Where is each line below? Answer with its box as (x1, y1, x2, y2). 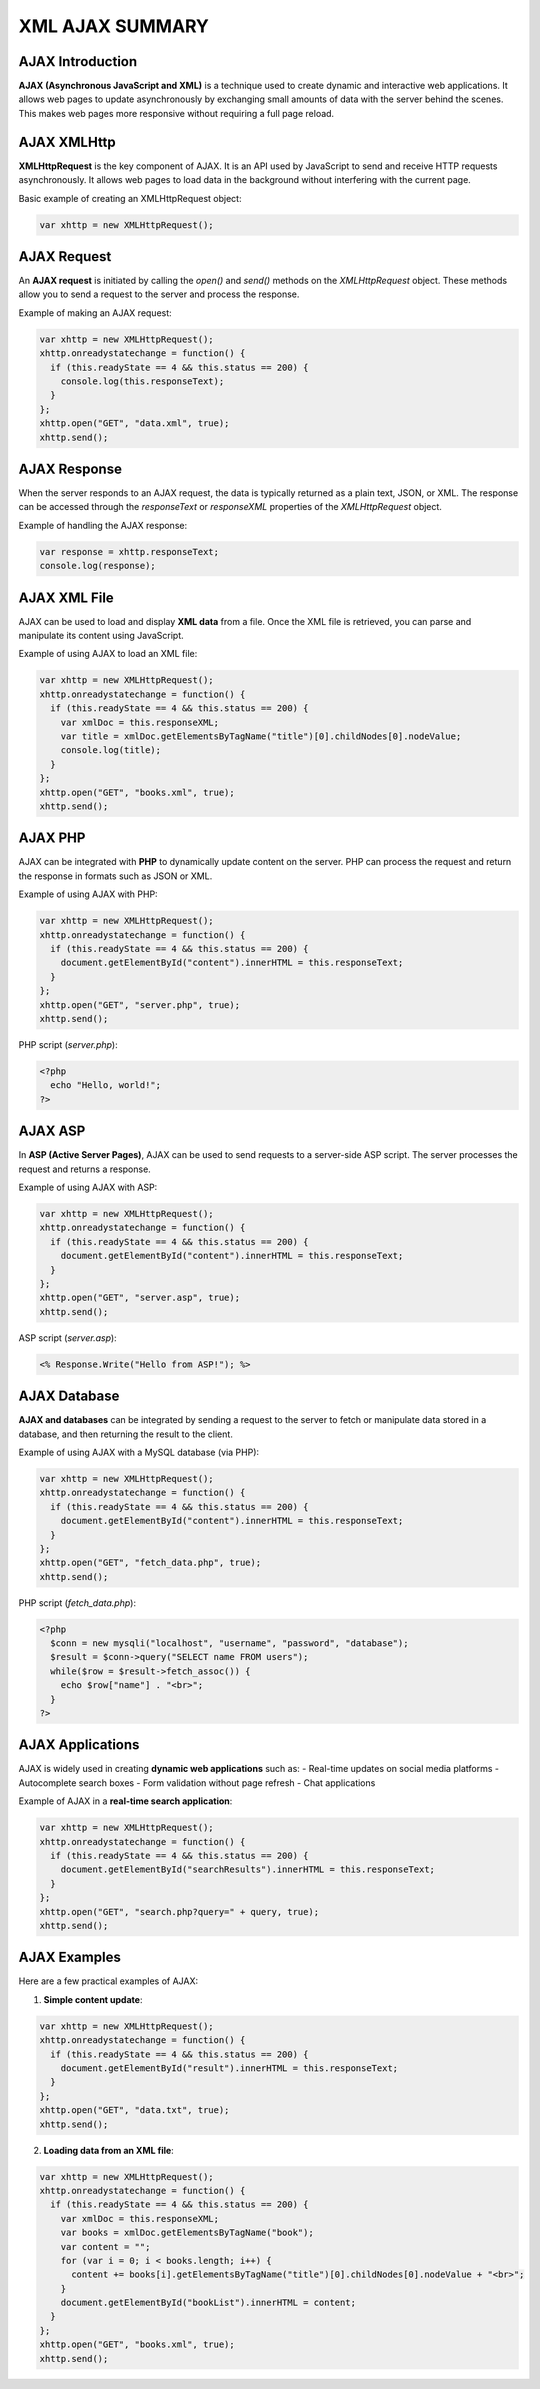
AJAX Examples (18, 1949, 122, 1966)
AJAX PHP (18, 830, 86, 847)
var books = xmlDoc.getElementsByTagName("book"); (60, 2227, 314, 2239)
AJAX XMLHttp (18, 133, 117, 150)
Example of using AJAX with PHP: (18, 888, 159, 900)
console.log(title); (60, 745, 162, 756)
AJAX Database (18, 1388, 120, 1405)
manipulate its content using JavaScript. (18, 630, 184, 642)
